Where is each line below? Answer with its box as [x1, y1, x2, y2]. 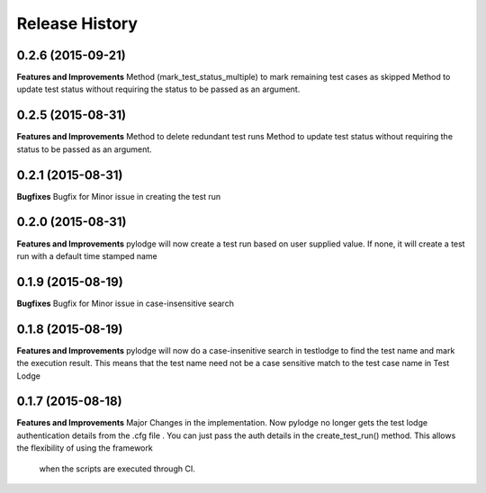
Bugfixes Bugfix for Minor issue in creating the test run [16, 191, 221, 202]
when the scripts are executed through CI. [39, 463, 195, 474]
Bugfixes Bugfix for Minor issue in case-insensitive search [16, 298, 234, 309]
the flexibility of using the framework [16, 443, 153, 453]
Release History [16, 13, 139, 33]
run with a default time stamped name [16, 250, 157, 261]
